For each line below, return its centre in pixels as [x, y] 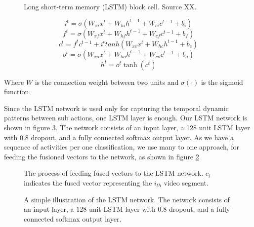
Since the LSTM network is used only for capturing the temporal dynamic [116, 108]
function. [18, 92]
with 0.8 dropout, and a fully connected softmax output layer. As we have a [119, 137]
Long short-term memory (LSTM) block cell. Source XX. [110, 6]
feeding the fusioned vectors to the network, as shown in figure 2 [102, 156]
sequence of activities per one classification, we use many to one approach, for [122, 147]
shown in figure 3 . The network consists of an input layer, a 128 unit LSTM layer [127, 127]
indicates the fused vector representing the [88, 182]
